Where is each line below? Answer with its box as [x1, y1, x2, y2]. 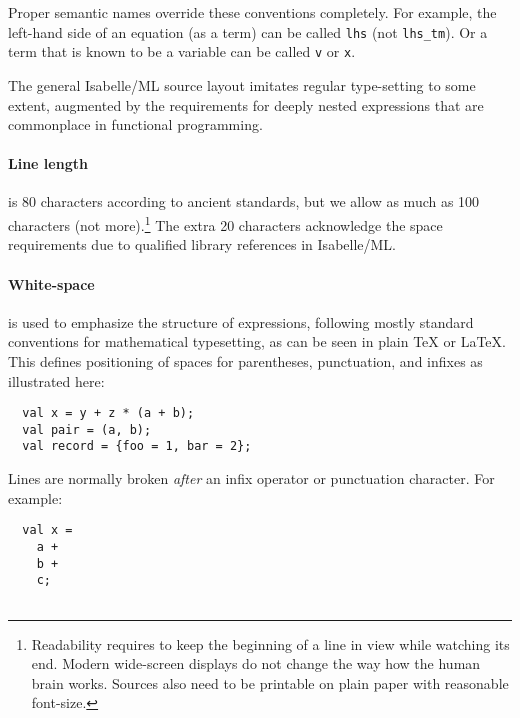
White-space [8, 273, 95, 294]
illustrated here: [8, 370, 105, 391]
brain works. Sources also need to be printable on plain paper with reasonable [31, 672, 509, 693]
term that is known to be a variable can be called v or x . [8, 41, 356, 62]
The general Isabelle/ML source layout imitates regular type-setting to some [8, 74, 476, 95]
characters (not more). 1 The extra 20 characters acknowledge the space [8, 212, 443, 235]
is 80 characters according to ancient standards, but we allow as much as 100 [8, 191, 480, 212]
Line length [8, 153, 88, 174]
